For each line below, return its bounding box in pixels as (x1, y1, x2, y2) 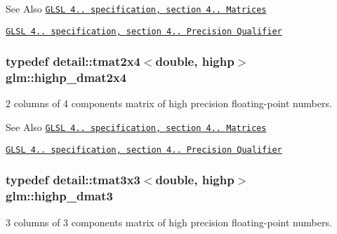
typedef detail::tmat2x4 (6, 53, 140, 70)
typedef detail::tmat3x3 (6, 171, 140, 188)
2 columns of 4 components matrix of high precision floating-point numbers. (6, 96, 332, 111)
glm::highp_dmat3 (6, 187, 113, 205)
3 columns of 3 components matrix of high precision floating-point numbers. (6, 214, 332, 229)
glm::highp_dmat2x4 (6, 69, 127, 86)
